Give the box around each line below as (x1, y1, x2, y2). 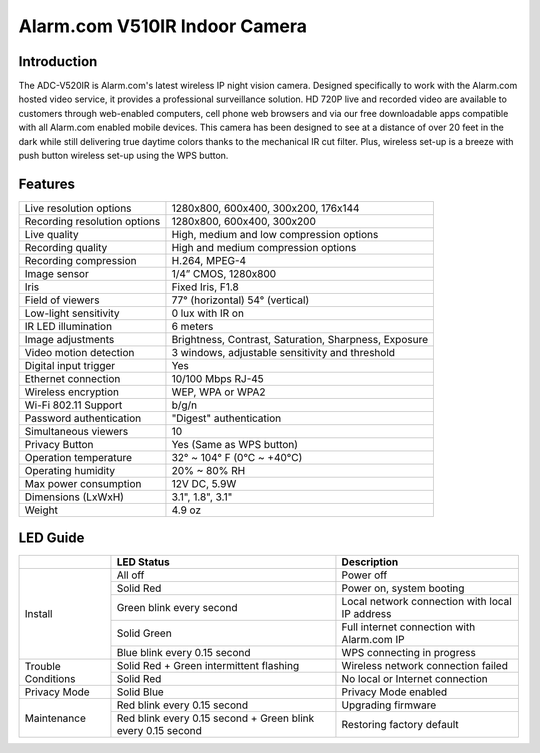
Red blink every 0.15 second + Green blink (116, 711, 315, 725)
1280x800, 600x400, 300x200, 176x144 (171, 201, 360, 215)
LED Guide (18, 530, 85, 547)
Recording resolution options (24, 214, 161, 228)
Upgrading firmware (341, 698, 437, 712)
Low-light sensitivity (24, 306, 120, 320)
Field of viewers (24, 293, 100, 307)
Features (18, 175, 75, 192)
